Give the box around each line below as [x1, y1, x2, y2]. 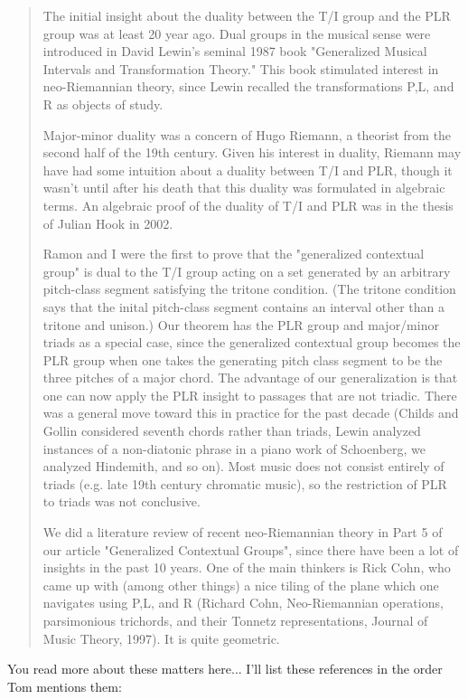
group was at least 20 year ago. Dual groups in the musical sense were [42, 24, 431, 43]
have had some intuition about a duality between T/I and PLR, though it [42, 160, 453, 179]
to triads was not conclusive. [42, 492, 201, 511]
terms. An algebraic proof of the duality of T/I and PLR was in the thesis [42, 195, 454, 214]
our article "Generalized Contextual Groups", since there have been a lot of [42, 540, 459, 559]
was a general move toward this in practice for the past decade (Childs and [42, 403, 459, 422]
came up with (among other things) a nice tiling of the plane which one [42, 575, 439, 594]
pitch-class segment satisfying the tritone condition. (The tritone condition [42, 279, 456, 298]
